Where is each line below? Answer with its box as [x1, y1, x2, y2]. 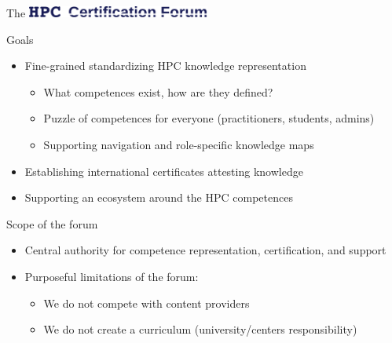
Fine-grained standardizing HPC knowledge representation [24, 57, 306, 74]
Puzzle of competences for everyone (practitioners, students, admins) [43, 110, 375, 126]
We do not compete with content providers [43, 294, 250, 311]
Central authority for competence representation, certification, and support [24, 242, 387, 258]
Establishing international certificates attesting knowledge [24, 162, 303, 179]
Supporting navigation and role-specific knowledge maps [43, 136, 314, 152]
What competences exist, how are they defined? [43, 83, 273, 100]
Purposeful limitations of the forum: [24, 268, 199, 284]
